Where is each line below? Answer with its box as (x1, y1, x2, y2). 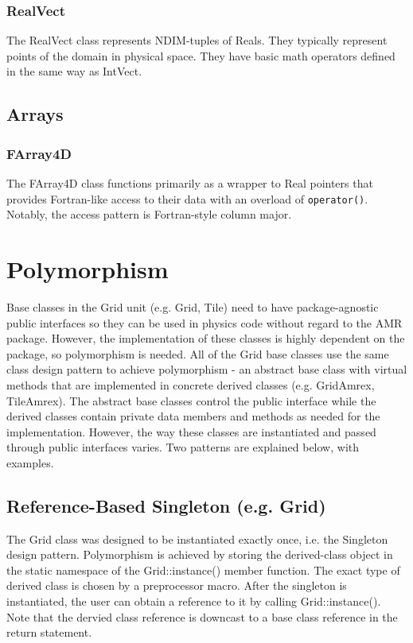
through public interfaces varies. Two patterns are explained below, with (6, 439, 360, 455)
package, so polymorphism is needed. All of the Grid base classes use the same (6, 345, 389, 362)
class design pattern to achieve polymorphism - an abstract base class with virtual (6, 361, 407, 378)
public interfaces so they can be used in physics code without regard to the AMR (6, 314, 403, 331)
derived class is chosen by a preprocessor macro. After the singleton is (6, 577, 347, 594)
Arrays (6, 102, 64, 126)
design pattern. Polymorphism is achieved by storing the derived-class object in (6, 546, 393, 563)
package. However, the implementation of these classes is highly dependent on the (6, 330, 405, 347)
